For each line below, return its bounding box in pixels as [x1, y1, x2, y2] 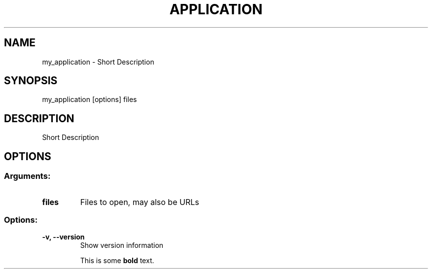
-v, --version [42, 233, 85, 241]
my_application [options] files [42, 95, 137, 104]
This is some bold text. [80, 256, 154, 265]
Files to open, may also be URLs [80, 197, 199, 207]
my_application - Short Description [42, 57, 154, 66]
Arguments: [4, 171, 51, 181]
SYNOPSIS [4, 74, 58, 87]
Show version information [80, 241, 164, 250]
